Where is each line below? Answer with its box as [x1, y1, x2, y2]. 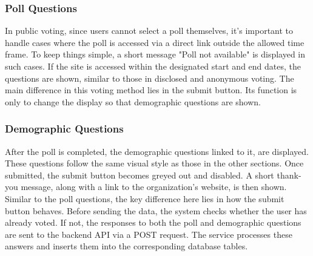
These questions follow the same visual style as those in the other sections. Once [5, 157, 304, 169]
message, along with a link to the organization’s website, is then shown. [21, 180, 287, 193]
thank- [277, 168, 301, 181]
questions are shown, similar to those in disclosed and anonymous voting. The [5, 71, 294, 84]
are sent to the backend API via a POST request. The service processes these [5, 228, 292, 240]
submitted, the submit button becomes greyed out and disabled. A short [5, 168, 274, 181]
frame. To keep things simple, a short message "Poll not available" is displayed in [5, 48, 306, 61]
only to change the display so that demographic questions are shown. [5, 95, 261, 108]
